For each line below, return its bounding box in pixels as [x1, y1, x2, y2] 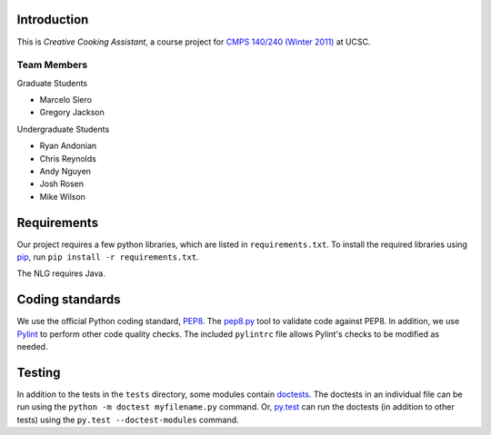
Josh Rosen [39, 178, 85, 190]
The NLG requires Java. [16, 268, 106, 279]
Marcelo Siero [39, 94, 93, 105]
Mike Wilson [39, 191, 86, 202]
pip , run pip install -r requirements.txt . [16, 252, 199, 262]
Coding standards [16, 292, 121, 308]
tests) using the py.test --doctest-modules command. [16, 414, 240, 425]
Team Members [16, 59, 88, 72]
